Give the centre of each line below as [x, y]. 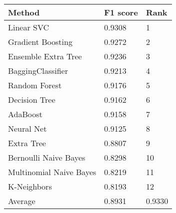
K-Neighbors [30, 186]
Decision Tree [32, 100]
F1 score [121, 12]
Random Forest [35, 85]
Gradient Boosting [40, 42]
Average [22, 201]
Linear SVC [29, 27]
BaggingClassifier [38, 71]
